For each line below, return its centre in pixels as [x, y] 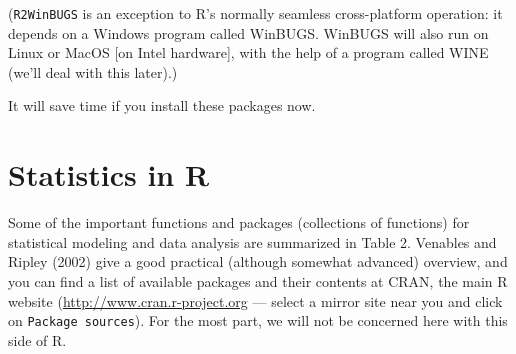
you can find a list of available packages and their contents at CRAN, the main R [258, 280]
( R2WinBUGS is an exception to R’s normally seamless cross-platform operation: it [255, 13]
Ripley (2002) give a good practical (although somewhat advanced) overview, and [258, 261]
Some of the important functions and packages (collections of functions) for [239, 222]
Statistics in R [109, 174]
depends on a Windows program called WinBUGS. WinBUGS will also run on [248, 32]
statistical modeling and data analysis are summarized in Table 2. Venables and [252, 241]
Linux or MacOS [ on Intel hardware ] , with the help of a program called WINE [248, 52]
